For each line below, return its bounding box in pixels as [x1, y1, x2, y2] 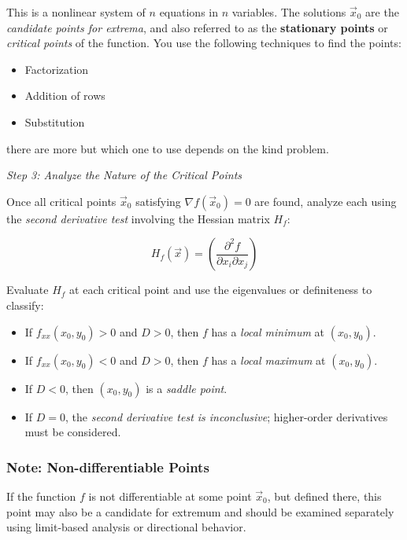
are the [365, 4, 399, 20]
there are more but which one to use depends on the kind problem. [6, 140, 329, 156]
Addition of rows [24, 87, 105, 104]
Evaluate [6, 281, 49, 298]
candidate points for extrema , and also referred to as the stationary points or [6, 19, 388, 35]
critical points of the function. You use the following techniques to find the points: [6, 35, 401, 51]
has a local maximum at [211, 351, 326, 368]
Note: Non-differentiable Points [6, 457, 209, 476]
